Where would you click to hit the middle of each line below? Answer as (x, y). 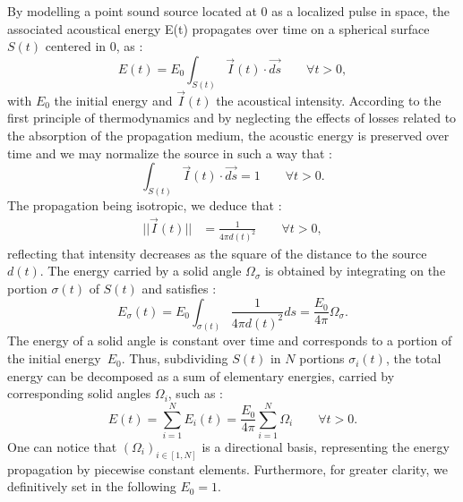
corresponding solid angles (79, 393)
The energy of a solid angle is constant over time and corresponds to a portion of (230, 340)
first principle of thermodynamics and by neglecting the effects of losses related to (232, 118)
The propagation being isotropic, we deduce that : (145, 205)
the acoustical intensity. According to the (329, 100)
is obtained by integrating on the (355, 271)
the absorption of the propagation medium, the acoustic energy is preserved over (228, 136)
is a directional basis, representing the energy (326, 446)
